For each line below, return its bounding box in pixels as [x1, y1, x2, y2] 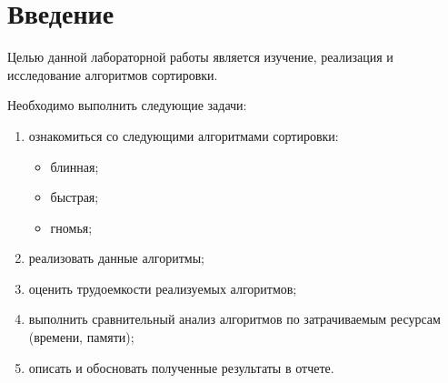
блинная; [50, 156, 99, 176]
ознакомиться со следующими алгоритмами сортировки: [28, 126, 339, 145]
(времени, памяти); [28, 328, 134, 347]
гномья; [50, 217, 93, 237]
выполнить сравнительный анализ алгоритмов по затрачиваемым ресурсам [28, 309, 441, 328]
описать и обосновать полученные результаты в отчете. [28, 358, 334, 377]
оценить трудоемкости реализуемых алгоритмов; [28, 278, 297, 297]
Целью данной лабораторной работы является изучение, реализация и [7, 47, 393, 66]
